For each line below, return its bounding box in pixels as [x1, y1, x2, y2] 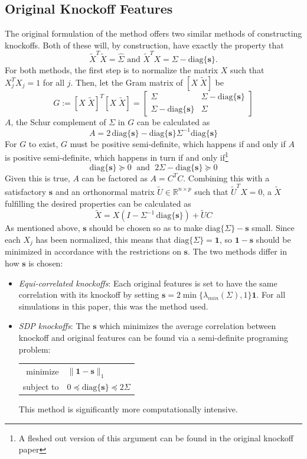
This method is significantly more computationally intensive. [18, 403, 238, 415]
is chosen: [28, 257, 63, 269]
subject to [22, 380, 59, 392]
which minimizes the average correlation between [99, 320, 276, 332]
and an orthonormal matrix [55, 185, 155, 197]
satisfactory [5, 185, 47, 197]
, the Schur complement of [11, 115, 106, 128]
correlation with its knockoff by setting [18, 288, 159, 301]
